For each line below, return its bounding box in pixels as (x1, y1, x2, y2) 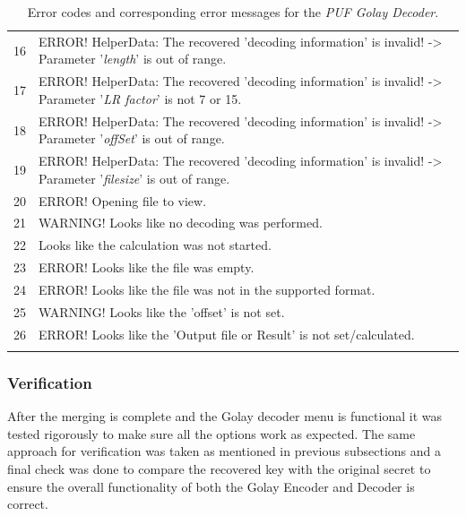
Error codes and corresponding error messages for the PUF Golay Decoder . (27, 3, 439, 21)
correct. (7, 494, 48, 513)
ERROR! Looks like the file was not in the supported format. (39, 279, 375, 298)
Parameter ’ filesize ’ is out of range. (39, 168, 230, 187)
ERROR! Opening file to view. (39, 191, 207, 210)
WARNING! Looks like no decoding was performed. (39, 213, 323, 232)
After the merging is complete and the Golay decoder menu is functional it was (7, 407, 442, 426)
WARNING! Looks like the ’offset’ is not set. (39, 302, 285, 321)
